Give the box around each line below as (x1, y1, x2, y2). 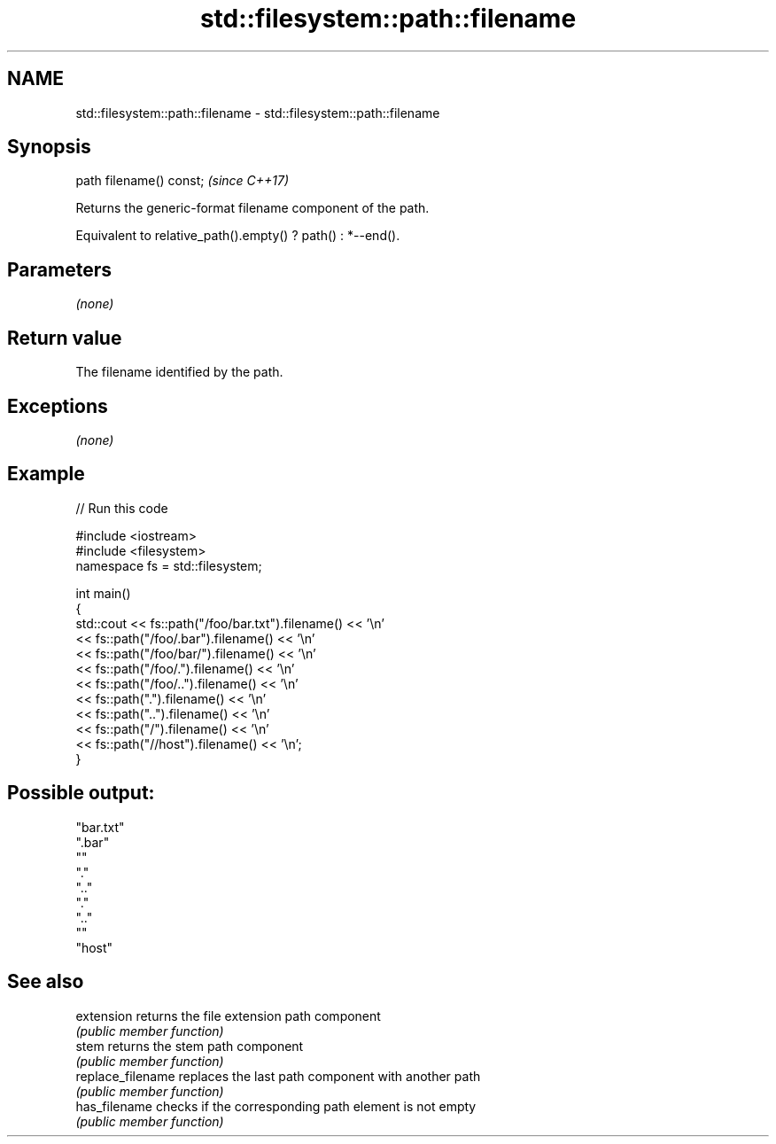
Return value (7, 326, 122, 349)
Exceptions (7, 394, 108, 417)
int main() (75, 585, 131, 601)
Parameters (7, 258, 112, 281)
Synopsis (7, 136, 91, 159)
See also (7, 970, 84, 993)
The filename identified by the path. (75, 364, 283, 380)
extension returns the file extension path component (75, 1008, 381, 1023)
